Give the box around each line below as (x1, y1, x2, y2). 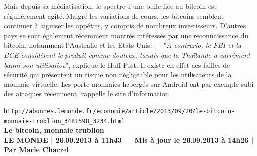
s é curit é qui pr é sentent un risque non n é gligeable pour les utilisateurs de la (4, 69, 232, 79)
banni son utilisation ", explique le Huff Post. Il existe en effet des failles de (4, 59, 230, 70)
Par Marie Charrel (4, 144, 69, 155)
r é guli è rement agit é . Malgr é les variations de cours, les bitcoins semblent (4, 10, 224, 21)
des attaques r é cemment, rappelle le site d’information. (4, 88, 171, 99)
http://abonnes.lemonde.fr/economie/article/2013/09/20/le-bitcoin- (4, 107, 235, 115)
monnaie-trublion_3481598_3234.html (4, 117, 125, 125)
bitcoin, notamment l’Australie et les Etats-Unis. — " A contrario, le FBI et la (4, 40, 242, 50)
